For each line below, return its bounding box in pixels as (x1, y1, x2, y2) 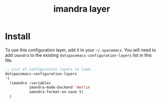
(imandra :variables (9, 81, 51, 85)
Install (5, 31, 31, 42)
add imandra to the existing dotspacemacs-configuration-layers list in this (5, 52, 152, 58)
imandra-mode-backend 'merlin (29, 85, 90, 90)
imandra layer (53, 3, 110, 15)
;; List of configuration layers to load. (5, 67, 92, 72)
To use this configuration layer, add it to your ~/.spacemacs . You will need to (5, 47, 157, 53)
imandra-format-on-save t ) (29, 89, 84, 95)
